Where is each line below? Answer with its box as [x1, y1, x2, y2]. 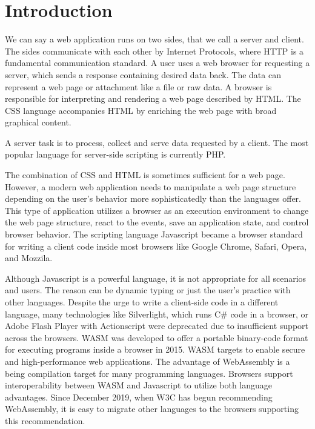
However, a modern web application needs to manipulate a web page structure [5, 180, 296, 193]
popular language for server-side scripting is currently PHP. [5, 148, 226, 161]
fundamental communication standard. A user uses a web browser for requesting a [5, 56, 310, 69]
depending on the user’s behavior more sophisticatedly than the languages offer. [5, 192, 302, 205]
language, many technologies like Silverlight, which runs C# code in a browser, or [5, 307, 308, 320]
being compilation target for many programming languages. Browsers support [5, 367, 293, 379]
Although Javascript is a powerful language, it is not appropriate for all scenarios [5, 271, 307, 284]
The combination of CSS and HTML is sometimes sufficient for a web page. [5, 168, 285, 181]
